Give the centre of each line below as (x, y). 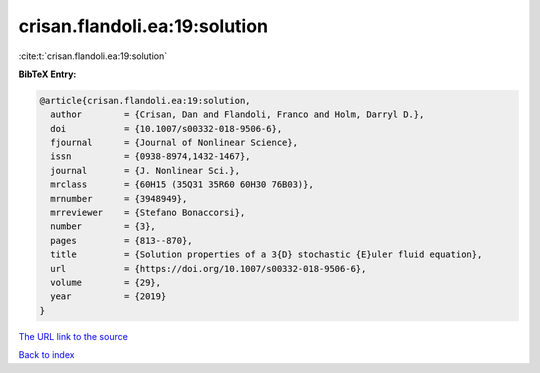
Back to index (46, 355)
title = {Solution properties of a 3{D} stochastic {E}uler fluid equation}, (266, 254)
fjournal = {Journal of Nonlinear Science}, (174, 143)
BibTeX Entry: (47, 74)
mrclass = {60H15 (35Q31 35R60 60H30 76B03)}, (182, 184)
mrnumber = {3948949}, (119, 198)
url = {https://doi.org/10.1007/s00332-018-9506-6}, (208, 268)
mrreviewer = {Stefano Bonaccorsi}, (148, 213)
